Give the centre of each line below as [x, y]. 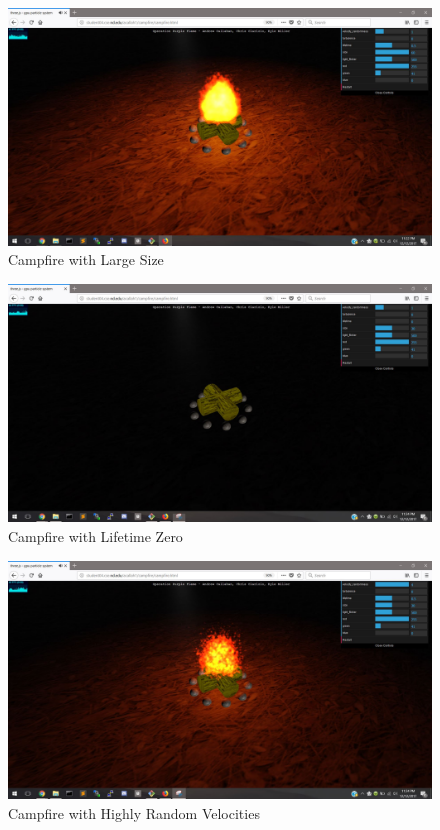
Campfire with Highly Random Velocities [134, 812]
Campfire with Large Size [86, 259]
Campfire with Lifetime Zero [95, 535]
